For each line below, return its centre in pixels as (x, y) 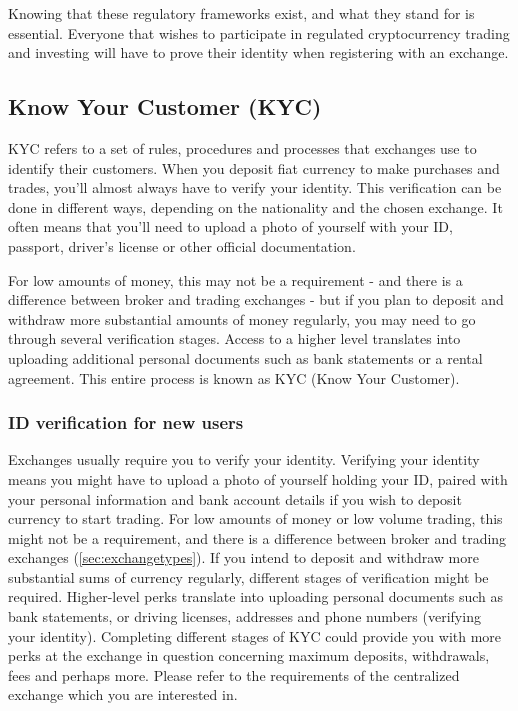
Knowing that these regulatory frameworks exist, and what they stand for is (241, 13)
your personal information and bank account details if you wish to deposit (235, 498)
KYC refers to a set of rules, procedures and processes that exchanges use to (242, 147)
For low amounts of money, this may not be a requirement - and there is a (235, 279)
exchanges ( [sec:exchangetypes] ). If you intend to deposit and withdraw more (243, 557)
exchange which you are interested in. (123, 694)
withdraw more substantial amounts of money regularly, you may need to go (242, 318)
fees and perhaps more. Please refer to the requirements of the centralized (234, 674)
